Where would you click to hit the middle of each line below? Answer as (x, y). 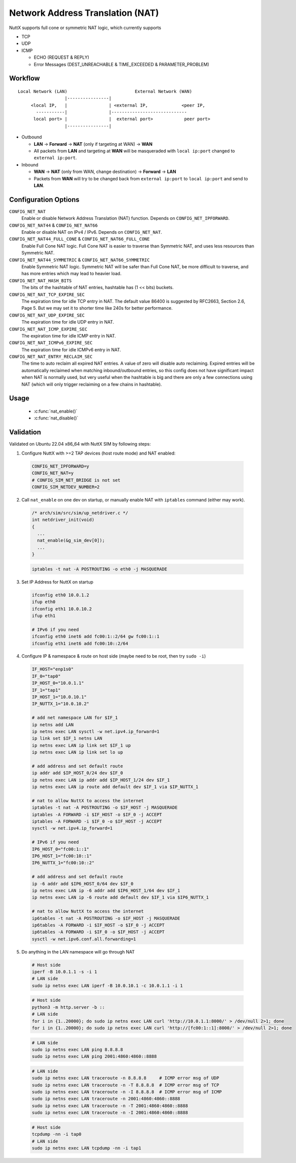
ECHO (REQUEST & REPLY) (62, 57)
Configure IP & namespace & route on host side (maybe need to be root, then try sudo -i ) (114, 656)
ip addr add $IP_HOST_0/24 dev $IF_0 (77, 773)
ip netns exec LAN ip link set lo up (77, 752)
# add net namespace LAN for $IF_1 (75, 718)
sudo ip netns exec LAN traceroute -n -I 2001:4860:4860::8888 (110, 1113)
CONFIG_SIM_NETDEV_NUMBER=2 (66, 487)
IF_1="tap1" (46, 690)
